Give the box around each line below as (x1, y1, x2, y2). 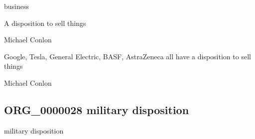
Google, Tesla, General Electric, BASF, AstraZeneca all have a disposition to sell (4, 51, 251, 61)
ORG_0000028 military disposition (4, 102, 189, 117)
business (4, 1, 29, 11)
